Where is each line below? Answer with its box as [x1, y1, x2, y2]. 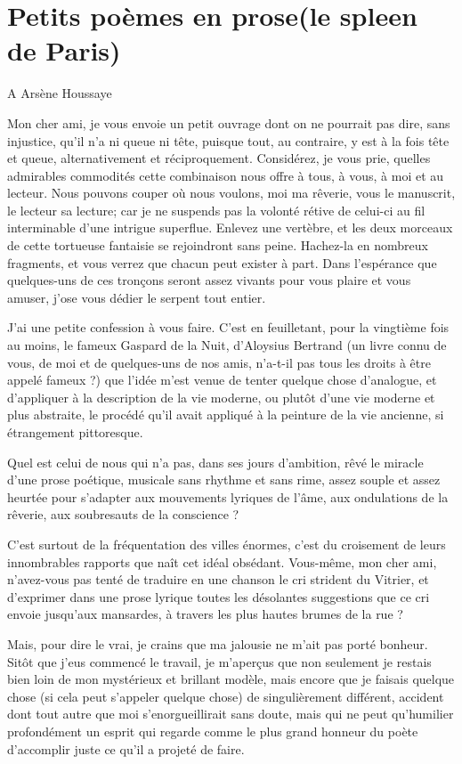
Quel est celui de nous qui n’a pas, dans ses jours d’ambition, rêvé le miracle [7, 452, 424, 471]
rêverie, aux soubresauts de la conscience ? [7, 505, 239, 524]
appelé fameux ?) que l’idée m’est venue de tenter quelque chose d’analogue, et [7, 370, 437, 389]
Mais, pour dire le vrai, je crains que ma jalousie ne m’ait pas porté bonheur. [7, 634, 428, 653]
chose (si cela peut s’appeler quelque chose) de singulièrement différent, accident [7, 687, 444, 705]
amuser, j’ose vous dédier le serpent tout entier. [7, 288, 266, 306]
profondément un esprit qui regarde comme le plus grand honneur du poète [7, 721, 418, 740]
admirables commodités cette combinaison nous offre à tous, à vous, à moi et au [7, 166, 444, 184]
